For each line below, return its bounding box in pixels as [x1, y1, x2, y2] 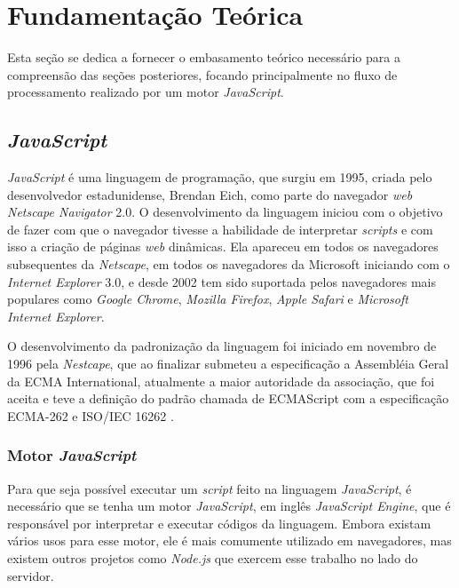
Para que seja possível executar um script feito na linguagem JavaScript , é [7, 479, 412, 497]
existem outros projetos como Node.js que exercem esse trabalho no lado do [7, 549, 418, 568]
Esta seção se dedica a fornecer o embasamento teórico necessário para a [7, 48, 400, 67]
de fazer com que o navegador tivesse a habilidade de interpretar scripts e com [7, 219, 433, 238]
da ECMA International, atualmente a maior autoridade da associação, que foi [7, 371, 435, 390]
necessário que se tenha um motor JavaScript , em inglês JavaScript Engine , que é [7, 497, 451, 515]
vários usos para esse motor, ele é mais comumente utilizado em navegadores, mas [7, 531, 452, 550]
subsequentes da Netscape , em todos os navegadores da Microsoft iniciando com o [7, 255, 450, 274]
